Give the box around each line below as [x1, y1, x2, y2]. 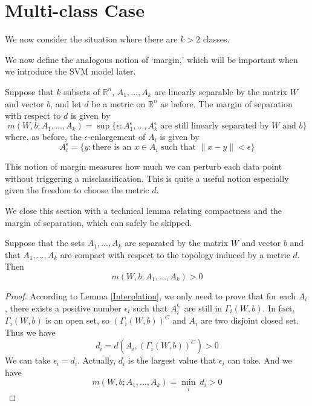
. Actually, [77, 354, 116, 367]
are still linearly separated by [160, 122, 269, 131]
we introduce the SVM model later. [5, 65, 136, 78]
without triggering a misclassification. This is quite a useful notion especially [5, 171, 289, 184]
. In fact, [262, 301, 295, 314]
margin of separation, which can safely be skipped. [5, 216, 192, 228]
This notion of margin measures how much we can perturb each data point [5, 160, 282, 173]
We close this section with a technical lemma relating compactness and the [5, 204, 282, 217]
